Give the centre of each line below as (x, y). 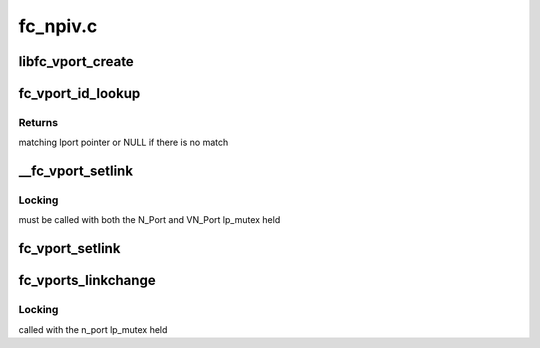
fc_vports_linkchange (87, 280)
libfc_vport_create (76, 61)
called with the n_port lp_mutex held (93, 329)
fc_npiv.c (58, 26)
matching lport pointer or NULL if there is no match (123, 142)
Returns (38, 122)
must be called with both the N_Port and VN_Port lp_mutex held (149, 220)
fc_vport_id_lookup (79, 93)
